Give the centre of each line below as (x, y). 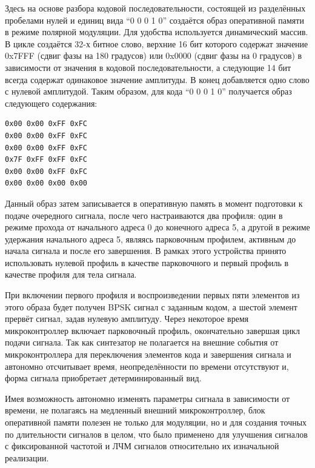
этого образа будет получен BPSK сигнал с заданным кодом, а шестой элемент (151, 306)
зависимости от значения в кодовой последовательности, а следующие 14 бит (148, 67)
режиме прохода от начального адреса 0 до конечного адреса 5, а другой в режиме (157, 227)
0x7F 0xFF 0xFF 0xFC (46, 160)
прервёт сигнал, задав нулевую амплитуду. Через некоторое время (127, 319)
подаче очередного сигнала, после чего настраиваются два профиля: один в (144, 215)
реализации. (27, 457)
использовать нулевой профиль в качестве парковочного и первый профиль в (147, 262)
